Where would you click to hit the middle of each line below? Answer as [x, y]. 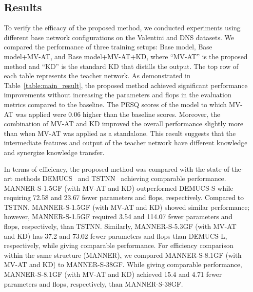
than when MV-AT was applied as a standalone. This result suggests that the [120, 133]
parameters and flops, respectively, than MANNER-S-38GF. [94, 283]
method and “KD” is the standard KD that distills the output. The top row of [121, 66]
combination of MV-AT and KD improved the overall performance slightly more [124, 124]
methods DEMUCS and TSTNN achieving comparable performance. [120, 178]
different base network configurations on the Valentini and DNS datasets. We [119, 37]
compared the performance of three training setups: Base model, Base [108, 47]
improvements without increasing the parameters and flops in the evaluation [118, 95]
